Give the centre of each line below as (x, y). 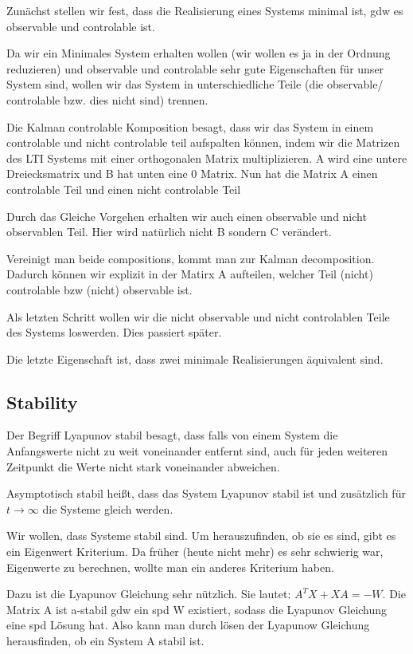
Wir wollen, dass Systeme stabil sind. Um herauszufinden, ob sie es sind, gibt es (201, 536)
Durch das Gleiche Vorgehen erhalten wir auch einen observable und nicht (187, 216)
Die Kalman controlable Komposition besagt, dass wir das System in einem (190, 126)
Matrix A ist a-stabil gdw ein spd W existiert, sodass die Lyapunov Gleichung (197, 609)
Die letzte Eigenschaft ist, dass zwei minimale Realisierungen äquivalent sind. (195, 359)
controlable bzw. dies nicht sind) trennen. (107, 99)
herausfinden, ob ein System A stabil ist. (105, 641)
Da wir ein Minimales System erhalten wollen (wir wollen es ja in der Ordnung (199, 53)
